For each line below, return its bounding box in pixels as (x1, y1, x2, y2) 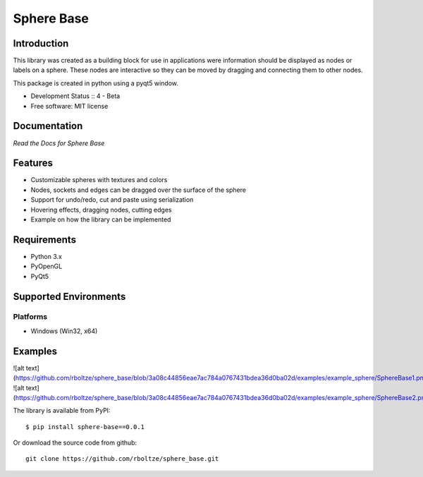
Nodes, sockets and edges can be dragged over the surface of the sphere (30, 186, 247, 194)
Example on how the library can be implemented (30, 215, 171, 224)
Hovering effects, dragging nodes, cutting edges (30, 205, 172, 214)
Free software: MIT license (30, 102, 109, 110)
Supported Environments (13, 290, 126, 303)
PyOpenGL (30, 262, 63, 271)
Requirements (13, 234, 77, 246)
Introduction (13, 37, 69, 49)
